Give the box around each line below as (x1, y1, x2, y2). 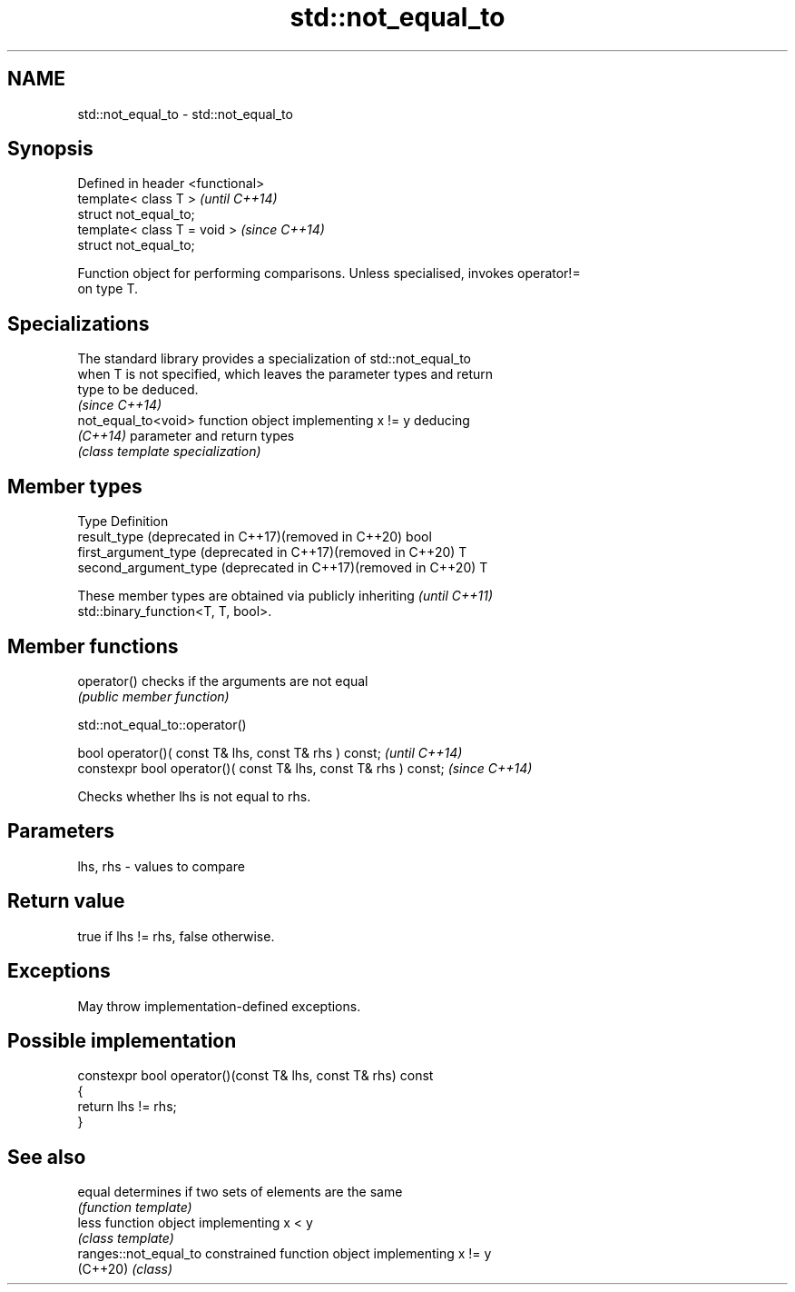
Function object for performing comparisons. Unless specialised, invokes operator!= (77, 265, 581, 282)
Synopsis (7, 137, 93, 161)
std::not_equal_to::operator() (77, 716, 247, 732)
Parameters (7, 820, 114, 843)
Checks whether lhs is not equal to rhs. (77, 788, 311, 804)
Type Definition (77, 513, 169, 530)
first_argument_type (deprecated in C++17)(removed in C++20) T (77, 544, 467, 561)
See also (7, 1145, 86, 1168)
